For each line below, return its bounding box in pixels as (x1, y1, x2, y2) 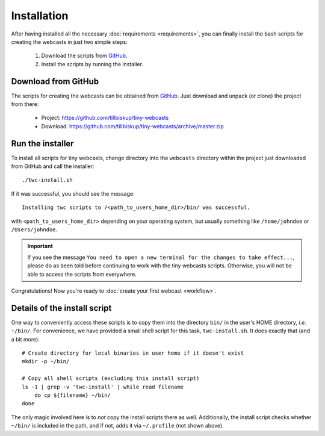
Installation (11, 9, 69, 22)
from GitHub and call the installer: (11, 163, 94, 170)
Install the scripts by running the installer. (41, 60, 144, 67)
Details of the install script (11, 303, 112, 313)
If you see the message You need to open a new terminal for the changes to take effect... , (27, 254, 295, 261)
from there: (11, 101, 39, 108)
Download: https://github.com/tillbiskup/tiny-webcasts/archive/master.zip (41, 122, 224, 129)
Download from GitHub (11, 76, 99, 87)
